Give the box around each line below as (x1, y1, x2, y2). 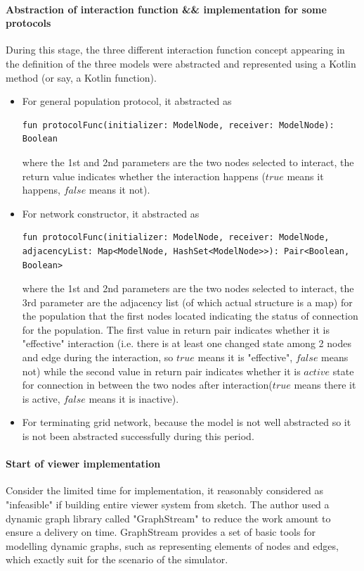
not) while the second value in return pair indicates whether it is (22, 363, 301, 378)
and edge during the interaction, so (22, 350, 174, 365)
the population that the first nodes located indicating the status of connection (22, 308, 358, 323)
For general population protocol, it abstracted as (22, 94, 232, 108)
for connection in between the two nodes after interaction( (22, 377, 273, 392)
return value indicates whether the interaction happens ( (22, 168, 266, 183)
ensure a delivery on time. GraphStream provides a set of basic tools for (6, 525, 316, 539)
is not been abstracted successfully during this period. (22, 429, 254, 444)
